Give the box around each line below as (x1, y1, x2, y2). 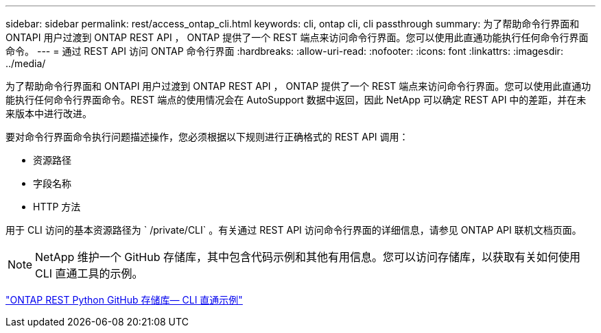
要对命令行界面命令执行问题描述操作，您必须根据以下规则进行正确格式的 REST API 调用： (5, 131, 409, 143)
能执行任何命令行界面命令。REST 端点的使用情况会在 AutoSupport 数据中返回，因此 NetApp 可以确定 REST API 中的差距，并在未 (5, 94, 587, 106)
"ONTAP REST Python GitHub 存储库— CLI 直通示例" (5, 294, 243, 306)
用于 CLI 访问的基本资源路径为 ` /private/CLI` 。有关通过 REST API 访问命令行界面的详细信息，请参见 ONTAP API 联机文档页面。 (5, 224, 582, 236)
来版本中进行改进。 (5, 108, 92, 119)
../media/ (5, 58, 46, 69)
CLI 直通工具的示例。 (35, 267, 143, 280)
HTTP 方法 (33, 201, 81, 212)
